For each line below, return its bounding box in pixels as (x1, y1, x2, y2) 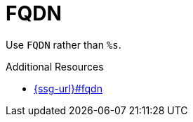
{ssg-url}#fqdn (34, 82, 102, 94)
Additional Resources (6, 60, 104, 73)
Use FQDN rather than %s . (6, 38, 121, 51)
